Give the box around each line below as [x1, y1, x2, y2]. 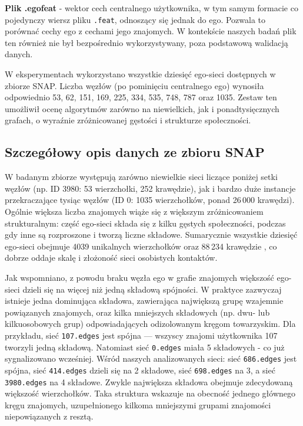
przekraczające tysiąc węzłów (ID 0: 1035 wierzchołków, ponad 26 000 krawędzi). [5, 194, 295, 206]
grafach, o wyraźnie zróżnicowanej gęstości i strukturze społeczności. [5, 114, 251, 126]
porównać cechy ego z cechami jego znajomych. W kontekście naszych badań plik [5, 25, 297, 37]
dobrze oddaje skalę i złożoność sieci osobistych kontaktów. [5, 251, 218, 264]
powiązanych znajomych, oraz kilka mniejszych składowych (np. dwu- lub [5, 306, 270, 318]
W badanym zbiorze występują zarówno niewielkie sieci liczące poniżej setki [5, 171, 278, 183]
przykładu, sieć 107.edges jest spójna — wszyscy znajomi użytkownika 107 [5, 329, 278, 341]
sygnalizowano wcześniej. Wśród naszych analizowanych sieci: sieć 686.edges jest [5, 352, 297, 365]
